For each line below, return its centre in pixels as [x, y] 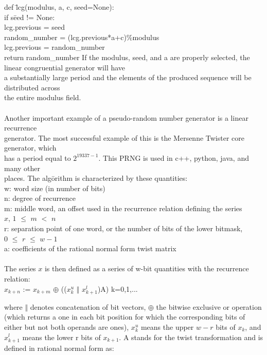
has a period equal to [38, 157]
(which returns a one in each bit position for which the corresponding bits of [125, 317]
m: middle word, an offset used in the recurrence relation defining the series [123, 208]
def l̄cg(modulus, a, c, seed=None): [59, 7]
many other [22, 168]
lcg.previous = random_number [55, 47]
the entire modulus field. [43, 97]
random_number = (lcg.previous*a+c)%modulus [82, 37]
